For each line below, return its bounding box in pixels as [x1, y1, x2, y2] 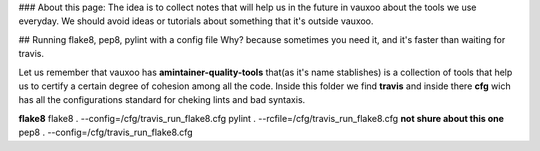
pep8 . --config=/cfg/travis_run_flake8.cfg [18, 126, 194, 139]
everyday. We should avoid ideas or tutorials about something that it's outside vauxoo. [18, 15, 374, 27]
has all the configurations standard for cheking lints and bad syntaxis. [18, 94, 306, 106]
